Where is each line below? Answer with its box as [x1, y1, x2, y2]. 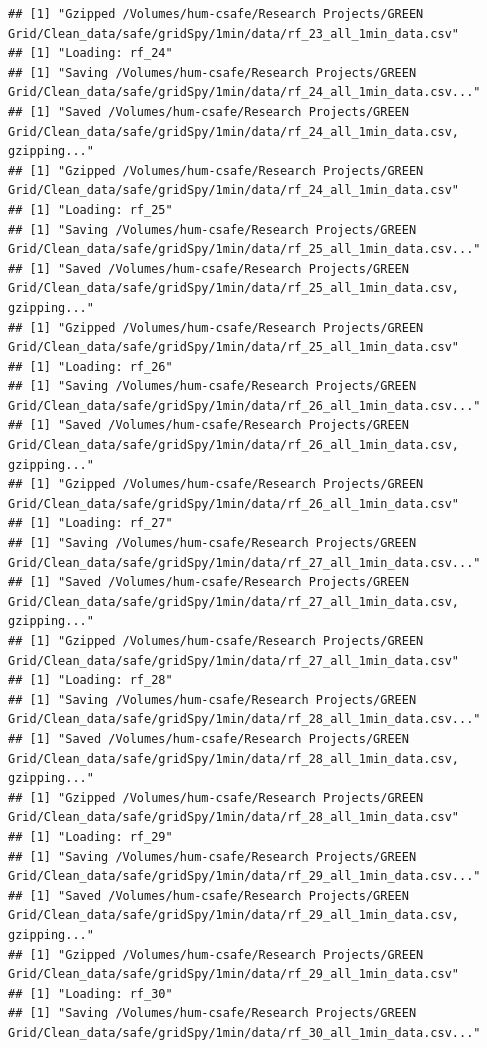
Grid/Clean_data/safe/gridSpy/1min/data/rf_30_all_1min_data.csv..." [8, 1025, 481, 1040]
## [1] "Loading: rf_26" [8, 359, 173, 374]
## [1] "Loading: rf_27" [8, 516, 173, 531]
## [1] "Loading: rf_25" [8, 202, 173, 217]
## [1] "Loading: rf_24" [8, 46, 173, 61]
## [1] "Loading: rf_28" [8, 673, 173, 688]
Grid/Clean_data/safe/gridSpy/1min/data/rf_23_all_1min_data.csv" [8, 26, 460, 41]
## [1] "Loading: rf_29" [8, 829, 173, 844]
